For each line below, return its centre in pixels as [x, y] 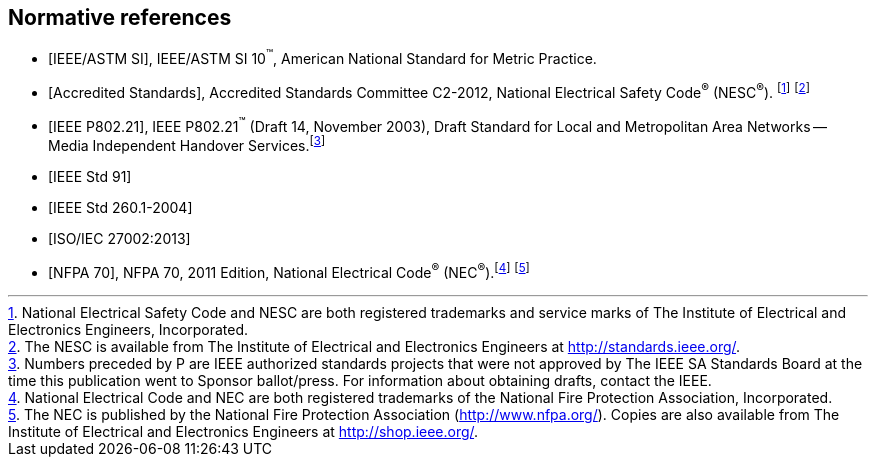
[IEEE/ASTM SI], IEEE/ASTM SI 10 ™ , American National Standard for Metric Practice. [322, 57]
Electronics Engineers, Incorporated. [128, 329]
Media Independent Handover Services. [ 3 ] [187, 144]
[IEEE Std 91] [90, 177]
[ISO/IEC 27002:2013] [119, 239]
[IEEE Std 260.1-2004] [120, 208]
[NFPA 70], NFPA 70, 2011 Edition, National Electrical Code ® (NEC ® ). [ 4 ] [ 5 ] [289, 271]
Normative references [120, 17]
